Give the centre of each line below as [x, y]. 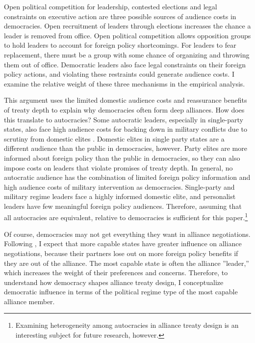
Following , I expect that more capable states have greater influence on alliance [123, 243]
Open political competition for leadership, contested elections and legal [111, 6]
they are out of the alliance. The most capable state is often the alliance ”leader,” [127, 263]
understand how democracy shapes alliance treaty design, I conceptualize [114, 282]
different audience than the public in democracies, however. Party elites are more [126, 148]
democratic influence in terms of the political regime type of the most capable [121, 292]
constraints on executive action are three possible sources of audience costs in [120, 16]
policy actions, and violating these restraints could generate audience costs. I [119, 74]
